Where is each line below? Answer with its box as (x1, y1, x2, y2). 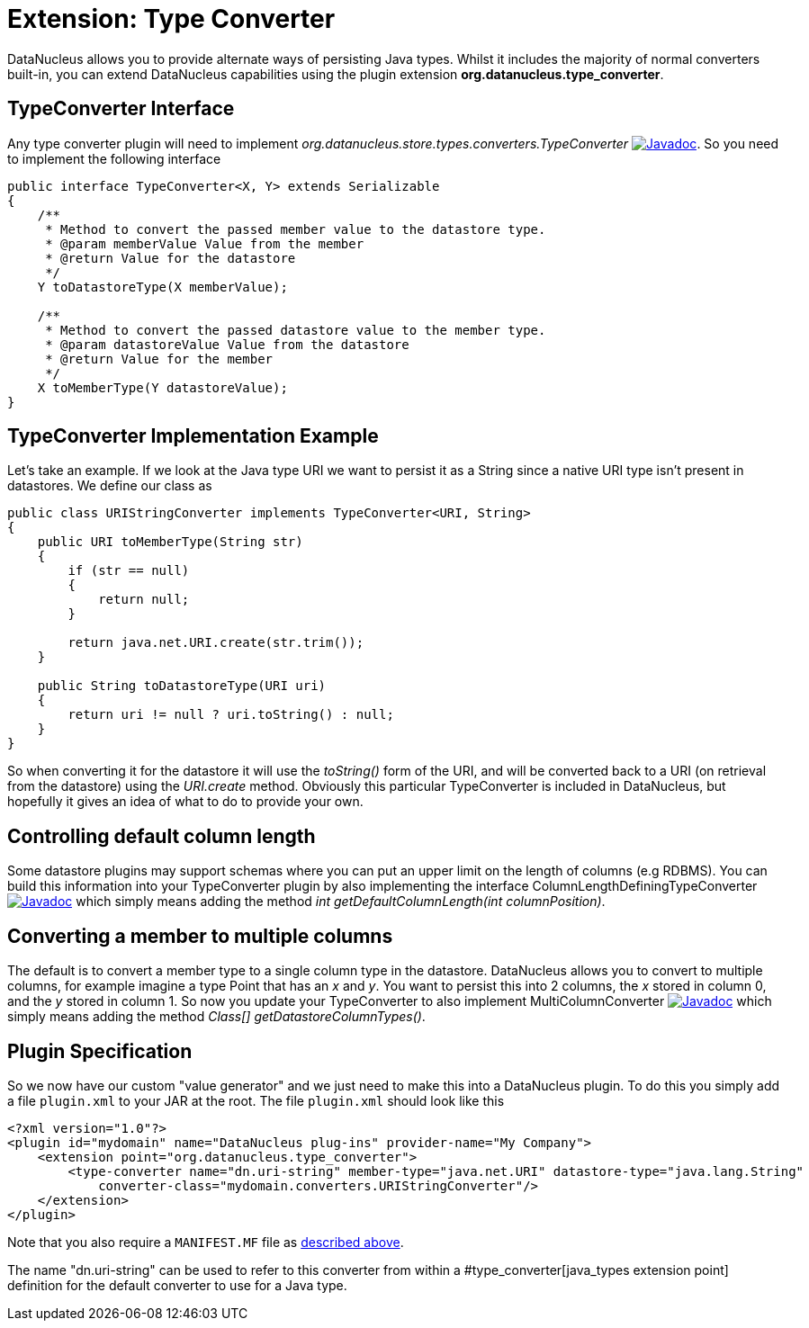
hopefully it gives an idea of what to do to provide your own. (7, 794, 364, 810)
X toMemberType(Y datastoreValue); (37, 380, 288, 395)
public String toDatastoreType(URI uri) (37, 678, 327, 694)
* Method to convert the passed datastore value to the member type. (45, 322, 546, 337)
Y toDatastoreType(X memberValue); (37, 279, 288, 294)
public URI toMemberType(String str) (37, 534, 303, 550)
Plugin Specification (7, 1039, 193, 1063)
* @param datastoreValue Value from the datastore (45, 336, 409, 352)
